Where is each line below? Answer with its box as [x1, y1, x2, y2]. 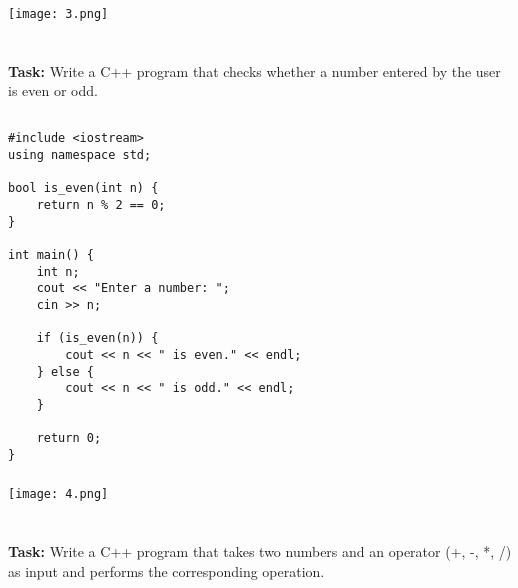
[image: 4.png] [8, 487, 109, 502]
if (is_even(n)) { [36, 331, 159, 346]
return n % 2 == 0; [36, 197, 166, 212]
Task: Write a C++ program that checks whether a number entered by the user [8, 60, 501, 81]
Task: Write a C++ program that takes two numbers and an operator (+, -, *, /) [8, 541, 512, 562]
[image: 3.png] [8, 6, 109, 21]
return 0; [36, 431, 102, 446]
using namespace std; [8, 148, 152, 162]
